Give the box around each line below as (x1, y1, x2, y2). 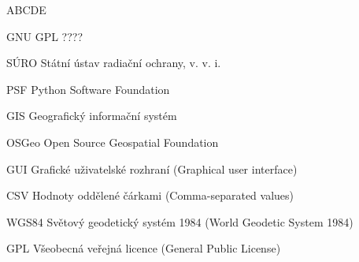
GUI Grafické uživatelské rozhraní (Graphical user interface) (6, 160, 298, 177)
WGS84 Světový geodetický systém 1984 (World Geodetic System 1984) (6, 213, 353, 230)
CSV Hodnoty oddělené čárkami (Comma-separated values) (6, 187, 294, 204)
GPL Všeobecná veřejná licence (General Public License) (6, 240, 281, 256)
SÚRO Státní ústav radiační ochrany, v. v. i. (6, 54, 221, 71)
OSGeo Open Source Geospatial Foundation (6, 133, 219, 150)
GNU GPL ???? (6, 28, 83, 44)
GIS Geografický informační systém (6, 107, 177, 124)
